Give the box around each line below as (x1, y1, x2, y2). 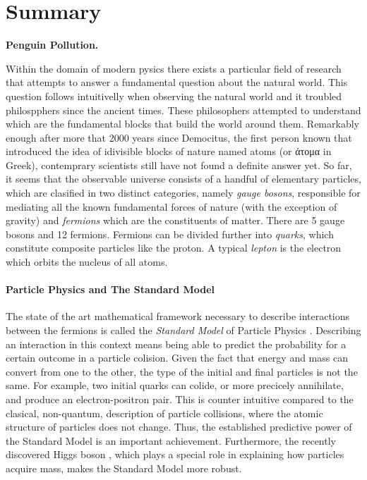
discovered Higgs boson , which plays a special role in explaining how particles (6, 447, 344, 462)
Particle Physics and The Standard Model (6, 282, 215, 297)
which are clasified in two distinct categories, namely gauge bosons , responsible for (6, 185, 361, 200)
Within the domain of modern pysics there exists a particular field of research (6, 61, 342, 75)
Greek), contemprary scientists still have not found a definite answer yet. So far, (6, 157, 352, 172)
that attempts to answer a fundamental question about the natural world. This (6, 75, 348, 90)
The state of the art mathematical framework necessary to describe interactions (6, 309, 350, 324)
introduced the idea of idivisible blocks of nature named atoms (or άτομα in (6, 144, 332, 159)
